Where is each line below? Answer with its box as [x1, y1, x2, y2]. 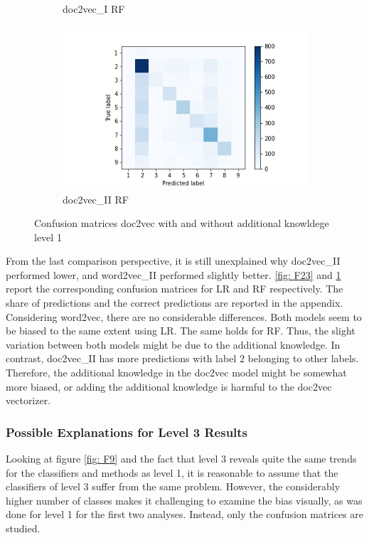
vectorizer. [6, 393, 51, 408]
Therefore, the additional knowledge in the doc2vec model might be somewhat [6, 365, 347, 380]
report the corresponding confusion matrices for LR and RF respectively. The [6, 281, 343, 296]
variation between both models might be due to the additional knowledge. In [6, 337, 341, 352]
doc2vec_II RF [63, 191, 129, 206]
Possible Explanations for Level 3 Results [6, 423, 248, 441]
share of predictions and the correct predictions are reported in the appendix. [6, 295, 343, 310]
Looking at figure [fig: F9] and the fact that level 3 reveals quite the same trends [6, 451, 357, 466]
